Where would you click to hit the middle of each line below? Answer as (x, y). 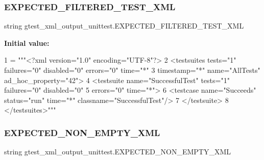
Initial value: (27, 43)
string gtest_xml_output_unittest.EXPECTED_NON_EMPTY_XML (118, 152)
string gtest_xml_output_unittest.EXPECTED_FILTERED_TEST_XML (124, 26)
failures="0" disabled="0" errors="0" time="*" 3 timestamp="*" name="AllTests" (132, 70)
